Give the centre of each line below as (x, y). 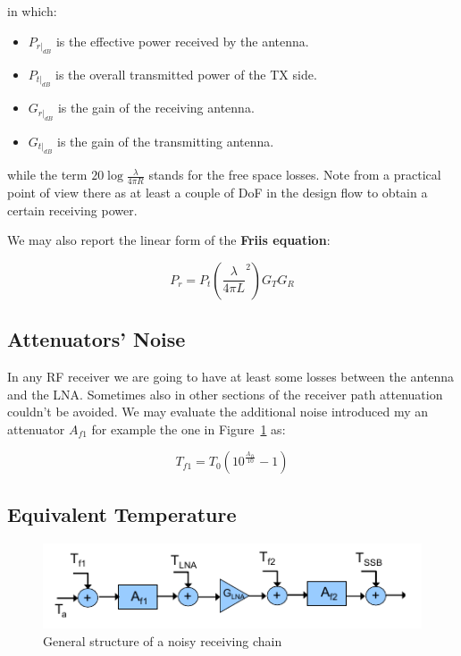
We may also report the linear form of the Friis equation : (169, 240)
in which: (32, 11)
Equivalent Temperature (122, 513)
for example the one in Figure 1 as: (189, 429)
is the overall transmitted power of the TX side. (186, 74)
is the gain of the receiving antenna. (156, 108)
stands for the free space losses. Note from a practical (295, 175)
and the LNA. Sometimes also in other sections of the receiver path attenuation (225, 394)
